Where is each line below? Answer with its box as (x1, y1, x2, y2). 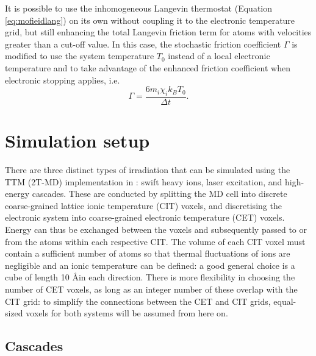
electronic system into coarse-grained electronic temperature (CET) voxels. (5, 211, 285, 224)
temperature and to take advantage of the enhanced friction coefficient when (5, 61, 290, 74)
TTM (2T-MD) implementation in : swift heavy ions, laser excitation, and (5, 175, 282, 188)
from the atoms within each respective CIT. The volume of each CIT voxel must (5, 235, 306, 247)
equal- (273, 294, 296, 307)
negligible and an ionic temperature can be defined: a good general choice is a (5, 258, 295, 271)
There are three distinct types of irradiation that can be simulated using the (5, 163, 290, 176)
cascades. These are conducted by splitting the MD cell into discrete (32, 187, 287, 200)
